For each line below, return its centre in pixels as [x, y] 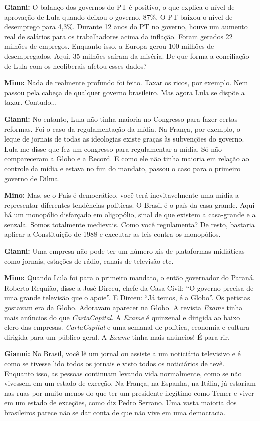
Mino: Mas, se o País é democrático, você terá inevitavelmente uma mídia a [122, 195]
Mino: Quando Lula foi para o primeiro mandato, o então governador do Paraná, [129, 278]
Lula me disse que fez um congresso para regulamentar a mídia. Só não [113, 148]
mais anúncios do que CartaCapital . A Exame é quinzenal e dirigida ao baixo [122, 317]
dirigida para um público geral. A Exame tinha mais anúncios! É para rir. [117, 336]
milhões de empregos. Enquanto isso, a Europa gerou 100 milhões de [109, 46]
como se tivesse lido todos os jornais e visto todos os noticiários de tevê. [114, 363]
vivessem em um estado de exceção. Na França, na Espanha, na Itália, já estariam [130, 383]
